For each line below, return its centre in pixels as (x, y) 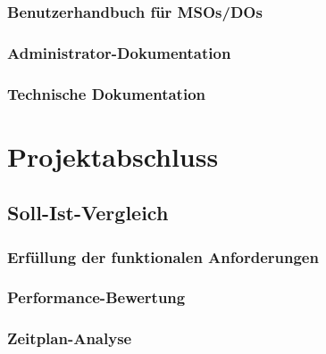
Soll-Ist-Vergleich (88, 213)
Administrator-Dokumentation (119, 52)
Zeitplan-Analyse (70, 338)
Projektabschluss (113, 156)
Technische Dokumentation (106, 93)
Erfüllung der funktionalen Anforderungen (163, 256)
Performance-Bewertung (96, 297)
